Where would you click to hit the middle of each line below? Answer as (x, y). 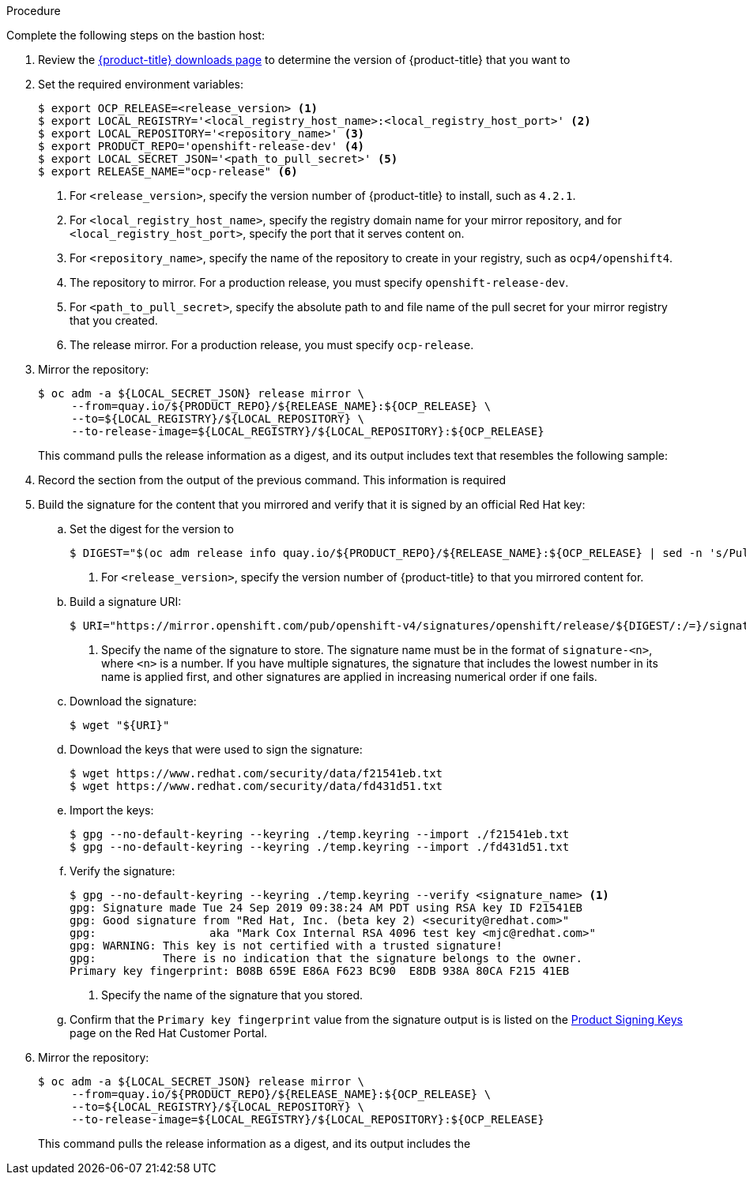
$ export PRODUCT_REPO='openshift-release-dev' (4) (202, 146)
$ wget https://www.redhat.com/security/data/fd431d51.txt (256, 786)
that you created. (114, 320)
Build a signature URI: (126, 602)
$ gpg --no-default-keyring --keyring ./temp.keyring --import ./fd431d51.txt (320, 847)
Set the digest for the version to (152, 529)
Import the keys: (112, 810)
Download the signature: (133, 701)
